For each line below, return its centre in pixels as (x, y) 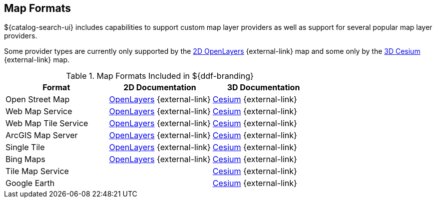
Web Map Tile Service (47, 123)
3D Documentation (263, 88)
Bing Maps (25, 159)
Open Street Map (38, 100)
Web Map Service (39, 111)
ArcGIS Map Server (42, 135)
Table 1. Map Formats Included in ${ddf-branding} (160, 76)
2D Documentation (160, 88)
